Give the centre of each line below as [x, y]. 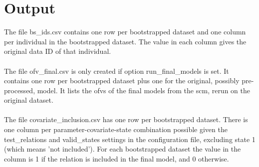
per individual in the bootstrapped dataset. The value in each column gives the [125, 41]
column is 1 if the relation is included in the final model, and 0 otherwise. [117, 158]
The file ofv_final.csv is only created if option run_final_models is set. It [117, 71]
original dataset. [29, 100]
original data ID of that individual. [58, 51]
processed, [20, 90]
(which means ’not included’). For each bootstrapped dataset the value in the [123, 149]
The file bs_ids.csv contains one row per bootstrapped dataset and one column [125, 32]
